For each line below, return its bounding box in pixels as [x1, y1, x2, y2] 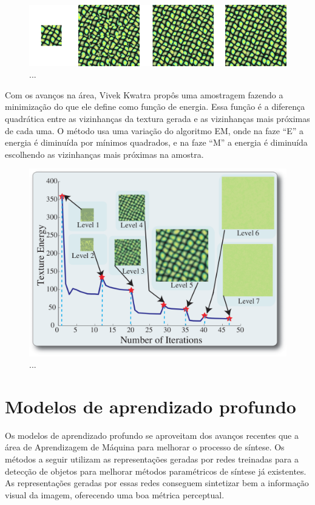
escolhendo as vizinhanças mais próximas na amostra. [5, 147, 204, 160]
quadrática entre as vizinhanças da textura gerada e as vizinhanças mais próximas [5, 112, 310, 125]
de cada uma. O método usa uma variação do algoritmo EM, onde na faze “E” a [5, 124, 304, 137]
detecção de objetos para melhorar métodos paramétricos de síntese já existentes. [5, 464, 307, 477]
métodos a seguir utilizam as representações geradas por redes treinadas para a [5, 453, 299, 465]
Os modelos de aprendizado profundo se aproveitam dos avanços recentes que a [5, 429, 299, 441]
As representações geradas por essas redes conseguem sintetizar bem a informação [5, 476, 309, 489]
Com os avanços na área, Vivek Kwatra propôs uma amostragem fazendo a [5, 88, 283, 101]
